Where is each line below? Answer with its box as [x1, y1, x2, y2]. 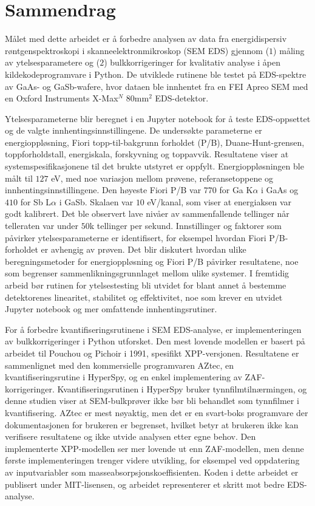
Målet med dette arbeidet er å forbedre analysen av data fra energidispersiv [5, 32, 287, 45]
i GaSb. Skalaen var [59, 195, 134, 208]
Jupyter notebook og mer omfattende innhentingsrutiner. [5, 303, 217, 315]
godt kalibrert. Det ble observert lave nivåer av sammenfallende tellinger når [5, 207, 290, 220]
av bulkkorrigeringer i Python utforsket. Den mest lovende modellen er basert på [5, 335, 305, 347]
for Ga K [219, 183, 253, 196]
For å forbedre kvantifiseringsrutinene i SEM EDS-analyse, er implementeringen [5, 323, 302, 335]
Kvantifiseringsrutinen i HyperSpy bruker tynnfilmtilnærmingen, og [57, 382, 307, 395]
